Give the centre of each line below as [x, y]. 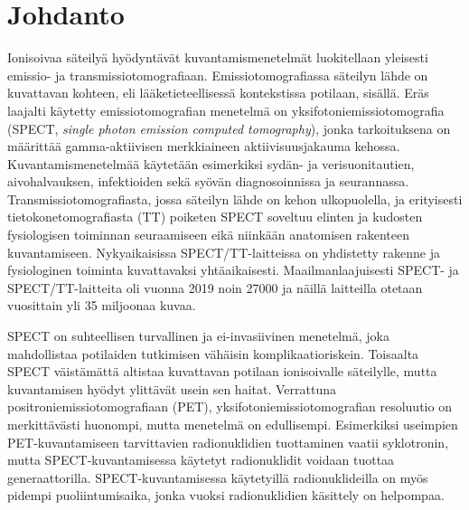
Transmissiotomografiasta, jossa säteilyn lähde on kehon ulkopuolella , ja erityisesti [235, 198]
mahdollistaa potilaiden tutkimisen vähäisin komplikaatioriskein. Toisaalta [213, 353]
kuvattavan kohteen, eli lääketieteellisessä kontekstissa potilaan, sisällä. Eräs [218, 93]
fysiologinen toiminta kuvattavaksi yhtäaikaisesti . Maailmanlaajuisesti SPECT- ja [233, 270]
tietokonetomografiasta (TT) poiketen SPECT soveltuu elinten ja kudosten [215, 217]
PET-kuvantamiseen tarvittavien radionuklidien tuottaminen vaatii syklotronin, [228, 442]
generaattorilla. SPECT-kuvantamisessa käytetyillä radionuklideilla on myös [218, 477]
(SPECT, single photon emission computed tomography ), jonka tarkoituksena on [229, 128]
